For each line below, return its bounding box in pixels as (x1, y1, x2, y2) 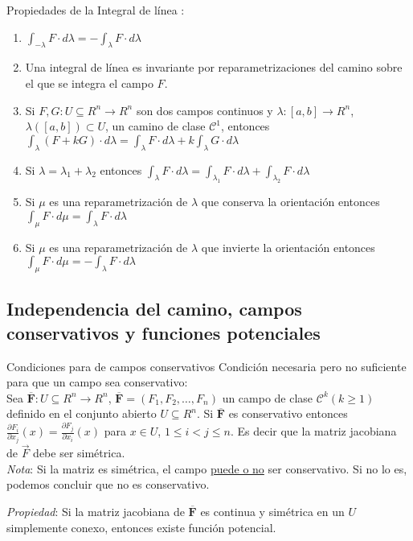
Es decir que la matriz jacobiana (237, 423, 397, 440)
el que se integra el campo (25, 74, 153, 91)
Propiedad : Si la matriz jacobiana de (6, 502, 185, 519)
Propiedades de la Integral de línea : (6, 2, 185, 18)
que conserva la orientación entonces (201, 193, 380, 210)
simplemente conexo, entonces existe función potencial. (6, 518, 276, 535)
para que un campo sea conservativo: (6, 374, 188, 390)
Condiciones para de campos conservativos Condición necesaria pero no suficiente (6, 357, 407, 374)
